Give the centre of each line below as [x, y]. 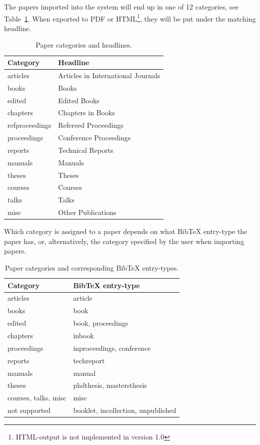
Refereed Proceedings [91, 125]
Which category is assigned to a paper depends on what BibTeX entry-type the [126, 231]
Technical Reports [86, 150]
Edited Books [79, 100]
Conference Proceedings [94, 138]
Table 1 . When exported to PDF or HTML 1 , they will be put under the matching [130, 18]
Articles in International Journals [109, 75]
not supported [29, 410]
